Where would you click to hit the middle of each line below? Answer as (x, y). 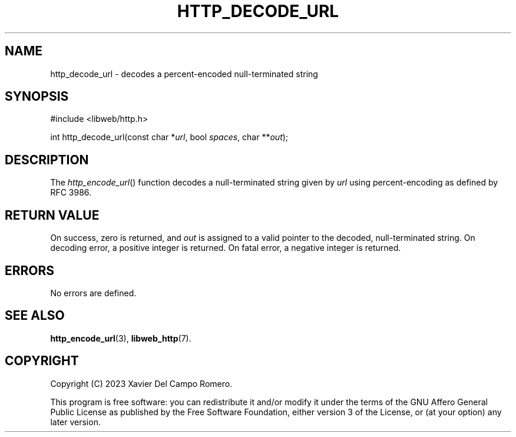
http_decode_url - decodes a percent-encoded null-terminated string (184, 74)
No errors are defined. (93, 293)
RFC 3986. (71, 193)
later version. (75, 422)
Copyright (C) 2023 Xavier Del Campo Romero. (141, 383)
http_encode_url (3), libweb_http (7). (121, 338)
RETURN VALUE (52, 215)
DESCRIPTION (47, 160)
